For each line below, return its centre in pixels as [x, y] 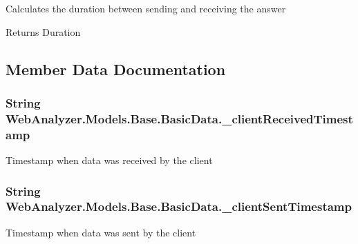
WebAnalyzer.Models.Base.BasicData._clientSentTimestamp [179, 206]
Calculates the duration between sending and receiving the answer [146, 8]
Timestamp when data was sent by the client [101, 232]
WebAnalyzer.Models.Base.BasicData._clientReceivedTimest [179, 118]
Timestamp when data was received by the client [109, 160]
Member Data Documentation [116, 69]
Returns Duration [43, 31]
